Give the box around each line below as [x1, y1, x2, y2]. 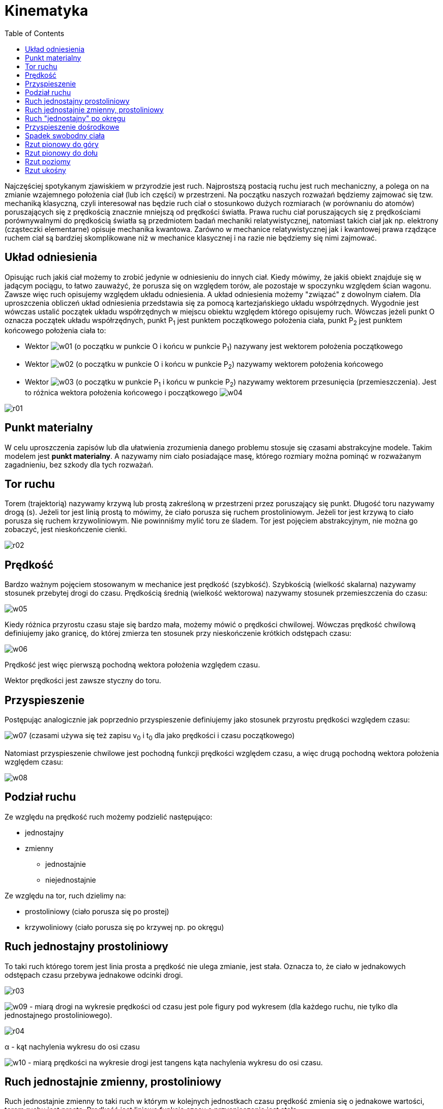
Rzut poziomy [25, 157, 71, 166]
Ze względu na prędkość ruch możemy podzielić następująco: [5, 812, 213, 821]
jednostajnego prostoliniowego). [5, 1010, 112, 1019]
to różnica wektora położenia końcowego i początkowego [25, 388, 218, 397]
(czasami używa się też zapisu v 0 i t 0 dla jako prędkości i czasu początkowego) [28, 731, 295, 742]
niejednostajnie [45, 875, 96, 884]
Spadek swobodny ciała [25, 131, 105, 140]
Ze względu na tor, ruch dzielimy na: [5, 891, 126, 900]
